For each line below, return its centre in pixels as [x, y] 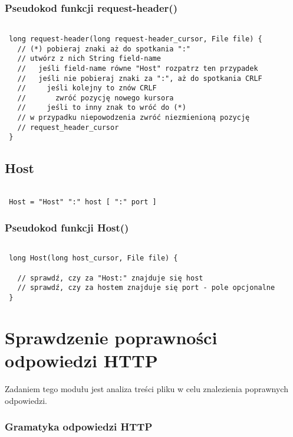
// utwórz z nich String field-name [89, 59]
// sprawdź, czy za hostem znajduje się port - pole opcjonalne [146, 288]
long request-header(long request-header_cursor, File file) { [136, 39]
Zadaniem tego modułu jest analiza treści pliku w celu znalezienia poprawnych [146, 389]
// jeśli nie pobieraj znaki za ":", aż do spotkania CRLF [140, 78]
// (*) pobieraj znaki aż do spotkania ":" [104, 49]
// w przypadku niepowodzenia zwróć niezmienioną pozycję [134, 118]
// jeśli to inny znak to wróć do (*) [102, 108]
